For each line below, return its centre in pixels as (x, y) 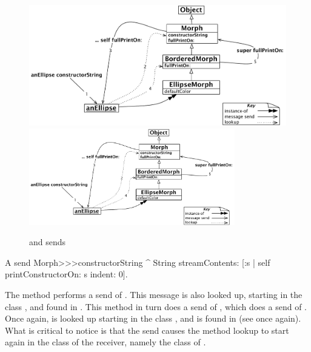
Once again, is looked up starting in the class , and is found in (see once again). (153, 318)
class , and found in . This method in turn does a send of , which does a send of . (156, 306)
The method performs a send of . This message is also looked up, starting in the (154, 295)
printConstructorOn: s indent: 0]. (66, 274)
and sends (48, 242)
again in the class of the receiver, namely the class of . (105, 342)
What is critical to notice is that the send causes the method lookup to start (147, 330)
